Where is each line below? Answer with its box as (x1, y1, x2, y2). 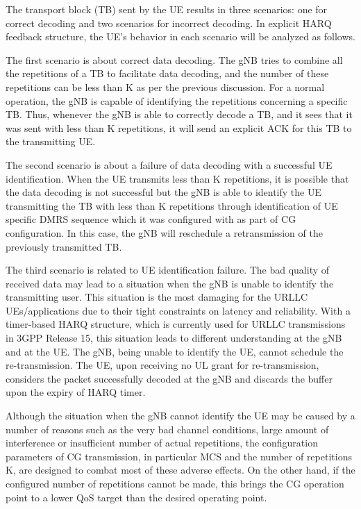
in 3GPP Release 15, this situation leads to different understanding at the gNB (6, 331, 342, 345)
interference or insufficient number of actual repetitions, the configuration (6, 435, 318, 450)
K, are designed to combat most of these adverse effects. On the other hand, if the (6, 462, 355, 477)
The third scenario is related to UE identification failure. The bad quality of (6, 262, 330, 277)
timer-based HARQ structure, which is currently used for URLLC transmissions (6, 317, 346, 331)
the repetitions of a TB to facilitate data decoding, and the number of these (6, 66, 329, 81)
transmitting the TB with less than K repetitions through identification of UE (6, 198, 338, 212)
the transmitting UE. (6, 134, 96, 149)
